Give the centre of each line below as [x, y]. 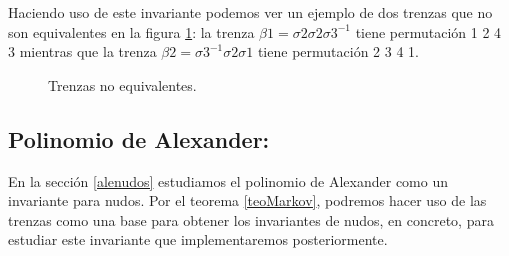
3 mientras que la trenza [82, 51]
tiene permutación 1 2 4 [428, 31]
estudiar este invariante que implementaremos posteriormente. [198, 239]
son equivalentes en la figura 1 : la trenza [131, 31]
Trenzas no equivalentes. [122, 84]
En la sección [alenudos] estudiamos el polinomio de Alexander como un [228, 180]
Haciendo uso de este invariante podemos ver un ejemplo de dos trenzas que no [250, 12]
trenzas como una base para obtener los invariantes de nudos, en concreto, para [251, 219]
